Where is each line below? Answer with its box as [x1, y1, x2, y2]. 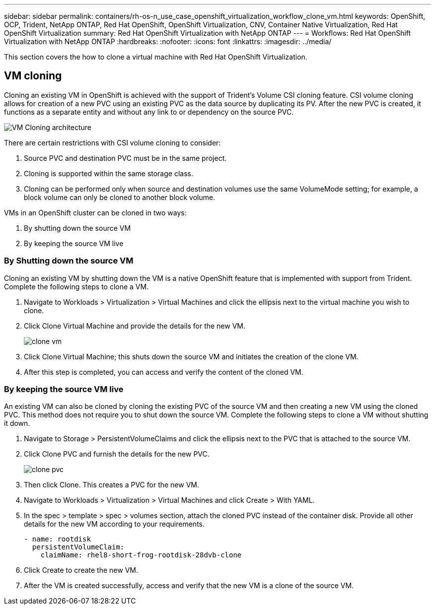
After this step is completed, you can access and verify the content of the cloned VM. [24, 367, 303, 376]
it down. [4, 419, 30, 428]
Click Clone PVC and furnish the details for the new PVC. [24, 450, 210, 459]
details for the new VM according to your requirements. [24, 520, 205, 529]
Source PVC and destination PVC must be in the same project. [24, 153, 227, 162]
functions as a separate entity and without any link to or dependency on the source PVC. [4, 107, 294, 116]
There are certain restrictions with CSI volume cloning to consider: [4, 138, 221, 147]
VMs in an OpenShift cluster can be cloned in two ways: [4, 208, 187, 217]
